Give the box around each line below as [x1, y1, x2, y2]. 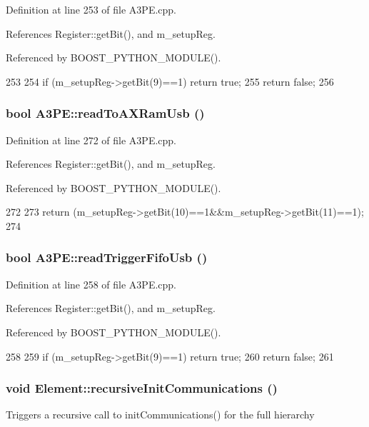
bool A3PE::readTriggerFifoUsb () [6, 248, 208, 266]
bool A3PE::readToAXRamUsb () [6, 104, 205, 122]
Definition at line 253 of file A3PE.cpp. [6, 2, 177, 16]
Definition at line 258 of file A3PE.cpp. [6, 276, 177, 291]
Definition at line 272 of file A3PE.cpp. [6, 132, 177, 147]
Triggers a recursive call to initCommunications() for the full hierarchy [6, 407, 315, 422]
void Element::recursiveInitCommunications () [6, 379, 278, 397]
